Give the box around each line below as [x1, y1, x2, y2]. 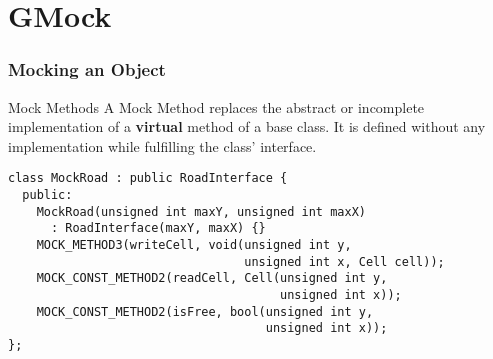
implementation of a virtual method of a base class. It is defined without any [8, 116, 486, 137]
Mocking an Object [8, 57, 166, 82]
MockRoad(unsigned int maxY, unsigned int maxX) [36, 204, 366, 219]
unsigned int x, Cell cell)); [244, 254, 445, 269]
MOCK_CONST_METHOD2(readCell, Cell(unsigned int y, [36, 271, 388, 286]
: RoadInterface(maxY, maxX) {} [50, 221, 266, 236]
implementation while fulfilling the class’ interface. [8, 135, 317, 156]
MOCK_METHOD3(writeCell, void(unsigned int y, [36, 238, 352, 252]
